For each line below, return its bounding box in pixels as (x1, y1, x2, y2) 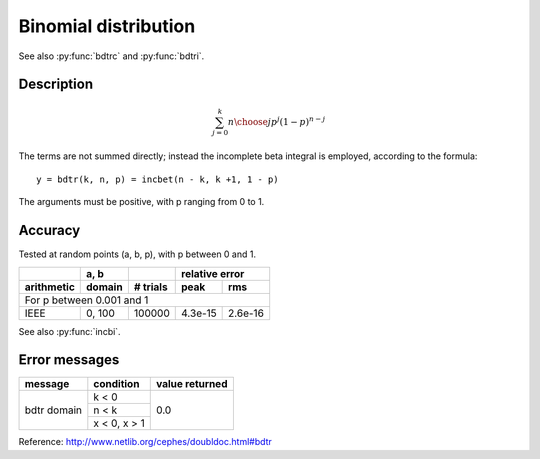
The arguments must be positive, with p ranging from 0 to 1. (18, 196, 265, 208)
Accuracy (18, 222, 81, 239)
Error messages (18, 351, 120, 369)
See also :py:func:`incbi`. (18, 325, 121, 337)
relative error (181, 266, 245, 280)
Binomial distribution (18, 15, 196, 37)
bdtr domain (24, 403, 83, 417)
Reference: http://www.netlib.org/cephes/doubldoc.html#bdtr (18, 436, 272, 448)
